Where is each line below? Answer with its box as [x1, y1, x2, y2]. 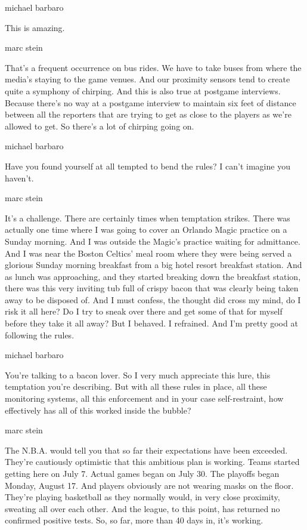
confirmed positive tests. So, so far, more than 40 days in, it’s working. [5, 514, 263, 526]
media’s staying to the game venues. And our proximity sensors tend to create [5, 73, 290, 85]
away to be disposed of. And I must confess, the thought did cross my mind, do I [5, 293, 301, 306]
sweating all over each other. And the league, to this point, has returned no [5, 502, 280, 514]
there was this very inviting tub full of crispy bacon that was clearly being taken [5, 282, 299, 294]
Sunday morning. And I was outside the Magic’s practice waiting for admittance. [5, 235, 300, 247]
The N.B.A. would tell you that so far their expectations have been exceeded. [5, 443, 288, 456]
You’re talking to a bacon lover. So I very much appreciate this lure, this [5, 368, 271, 381]
